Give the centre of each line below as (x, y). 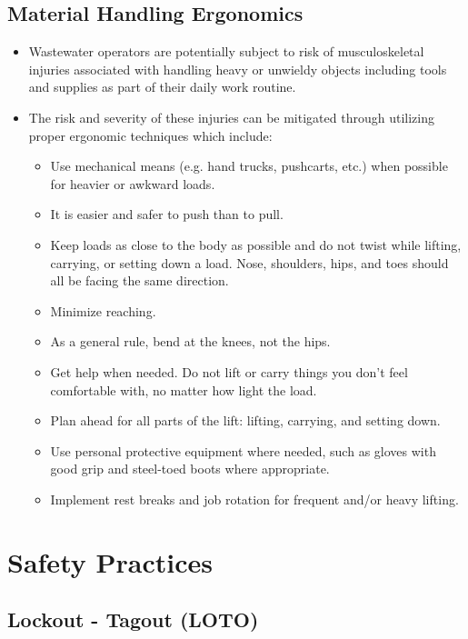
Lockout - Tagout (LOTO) (133, 619)
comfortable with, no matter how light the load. (184, 389)
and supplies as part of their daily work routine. (162, 87)
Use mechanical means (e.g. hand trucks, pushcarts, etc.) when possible (249, 166)
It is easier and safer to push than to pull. (167, 214)
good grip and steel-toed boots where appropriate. (190, 469)
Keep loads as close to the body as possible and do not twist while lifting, (256, 244)
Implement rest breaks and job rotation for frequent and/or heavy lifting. (254, 499)
